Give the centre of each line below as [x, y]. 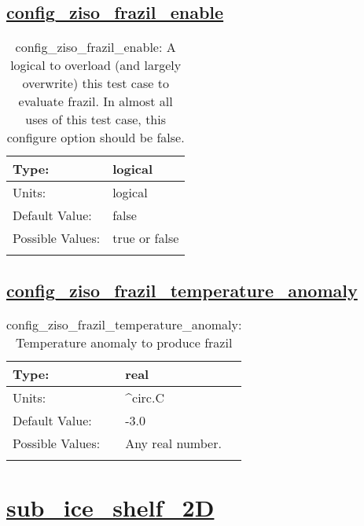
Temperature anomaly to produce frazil [124, 343]
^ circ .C [145, 398]
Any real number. [173, 443]
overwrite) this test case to [96, 83]
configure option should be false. [96, 138]
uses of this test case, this [96, 120]
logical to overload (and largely [96, 65]
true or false [146, 238]
